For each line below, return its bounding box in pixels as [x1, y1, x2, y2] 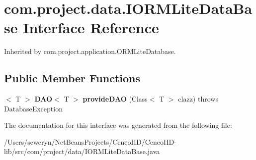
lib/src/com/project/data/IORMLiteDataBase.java [4, 146, 160, 157]
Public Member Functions [4, 70, 140, 86]
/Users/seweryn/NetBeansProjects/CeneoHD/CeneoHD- [4, 136, 176, 147]
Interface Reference [23, 17, 159, 38]
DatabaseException [4, 103, 63, 113]
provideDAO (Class [83, 94, 148, 104]
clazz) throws [178, 94, 218, 104]
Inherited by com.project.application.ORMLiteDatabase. [4, 46, 176, 56]
